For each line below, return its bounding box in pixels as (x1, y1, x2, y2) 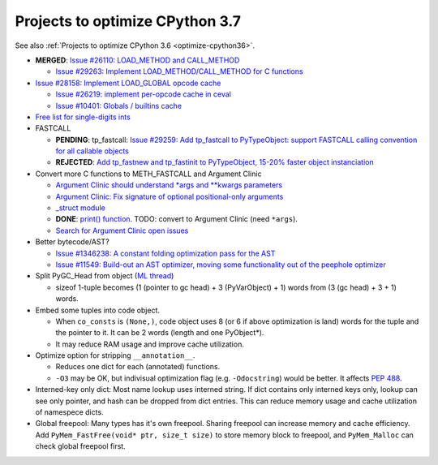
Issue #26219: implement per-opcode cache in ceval (55, 89, 231, 99)
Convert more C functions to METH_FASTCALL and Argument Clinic (35, 169, 262, 179)
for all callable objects (55, 146, 130, 156)
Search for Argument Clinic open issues (55, 226, 189, 235)
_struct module (55, 203, 105, 213)
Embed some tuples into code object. (35, 305, 161, 315)
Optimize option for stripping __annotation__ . (35, 351, 195, 360)
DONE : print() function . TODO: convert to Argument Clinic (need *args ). (55, 214, 298, 224)
